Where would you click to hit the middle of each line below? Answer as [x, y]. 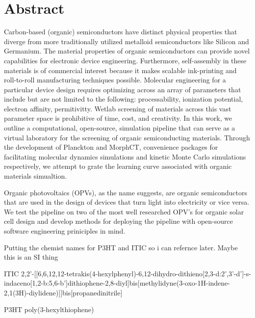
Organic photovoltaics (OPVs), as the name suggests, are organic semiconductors [126, 192]
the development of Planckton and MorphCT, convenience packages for [111, 147]
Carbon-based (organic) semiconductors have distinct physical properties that [121, 32]
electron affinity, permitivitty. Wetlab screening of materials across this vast [118, 108]
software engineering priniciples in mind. [65, 231]
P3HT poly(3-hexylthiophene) [49, 309]
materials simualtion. [36, 176]
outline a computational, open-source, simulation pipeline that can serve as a [120, 128]
